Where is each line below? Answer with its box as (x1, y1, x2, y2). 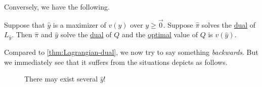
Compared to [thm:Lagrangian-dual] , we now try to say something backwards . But (4, 47, 258, 57)
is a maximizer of (53, 19, 106, 30)
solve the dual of (60, 29, 112, 40)
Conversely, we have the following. (4, 2, 110, 12)
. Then (12, 29, 32, 40)
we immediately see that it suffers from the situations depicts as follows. (4, 56, 228, 67)
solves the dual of (201, 19, 256, 30)
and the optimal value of (121, 29, 198, 40)
